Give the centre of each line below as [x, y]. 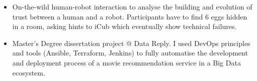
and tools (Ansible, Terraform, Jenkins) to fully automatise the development [130, 53]
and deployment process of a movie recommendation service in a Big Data [126, 62]
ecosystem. [29, 72]
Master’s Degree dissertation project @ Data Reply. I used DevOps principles [131, 43]
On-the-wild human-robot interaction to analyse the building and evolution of [132, 6]
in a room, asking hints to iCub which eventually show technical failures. [124, 26]
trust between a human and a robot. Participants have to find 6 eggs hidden [130, 16]
